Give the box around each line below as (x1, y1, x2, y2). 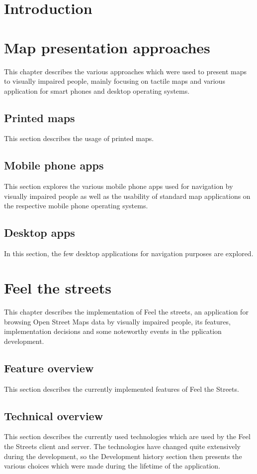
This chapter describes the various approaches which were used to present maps (4, 66, 247, 76)
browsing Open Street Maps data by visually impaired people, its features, (4, 316, 231, 326)
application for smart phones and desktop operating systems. (4, 85, 190, 96)
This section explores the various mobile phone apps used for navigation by (4, 181, 233, 191)
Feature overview (4, 360, 94, 375)
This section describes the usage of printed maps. (4, 133, 154, 144)
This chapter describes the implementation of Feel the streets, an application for (4, 306, 249, 316)
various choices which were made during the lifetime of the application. (4, 461, 221, 471)
